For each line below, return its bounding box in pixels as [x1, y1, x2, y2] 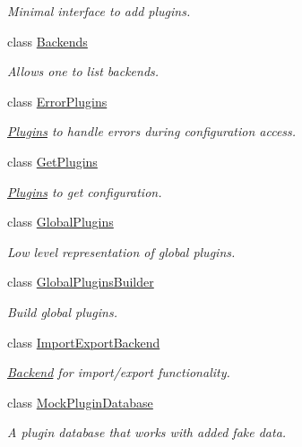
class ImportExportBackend [7, 332, 160, 351]
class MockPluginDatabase [7, 392, 153, 411]
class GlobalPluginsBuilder [7, 272, 154, 291]
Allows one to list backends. [7, 62, 160, 81]
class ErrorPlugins [7, 91, 108, 110]
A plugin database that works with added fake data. [7, 423, 287, 442]
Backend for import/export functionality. [7, 363, 230, 382]
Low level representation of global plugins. [7, 242, 236, 261]
